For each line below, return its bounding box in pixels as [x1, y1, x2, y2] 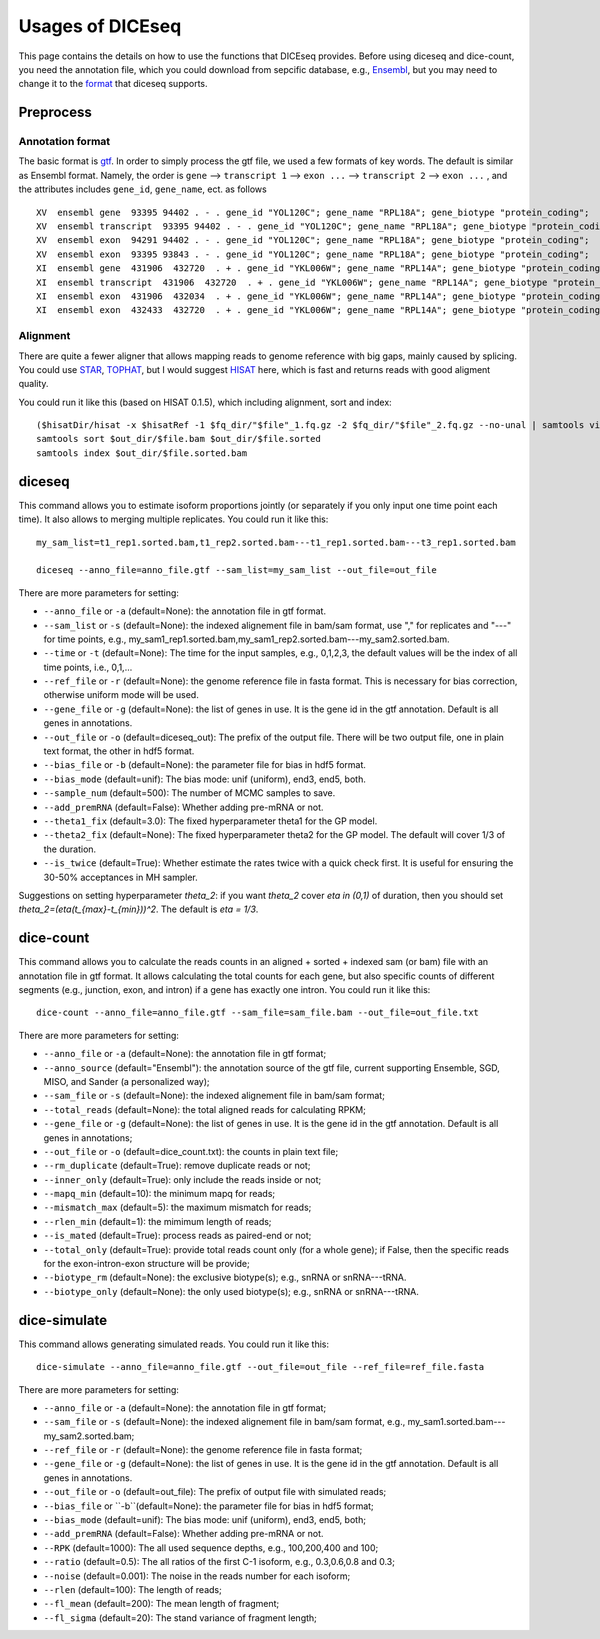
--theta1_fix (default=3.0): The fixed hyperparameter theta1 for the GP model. [43, 815, 378, 827]
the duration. [43, 843, 97, 855]
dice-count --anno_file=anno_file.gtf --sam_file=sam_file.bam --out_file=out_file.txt [36, 1007, 480, 1019]
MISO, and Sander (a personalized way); [43, 1075, 210, 1087]
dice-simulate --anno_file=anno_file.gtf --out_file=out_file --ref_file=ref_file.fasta [36, 1361, 485, 1373]
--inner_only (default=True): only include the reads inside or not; [43, 1173, 322, 1185]
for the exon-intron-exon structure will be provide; [43, 1258, 250, 1270]
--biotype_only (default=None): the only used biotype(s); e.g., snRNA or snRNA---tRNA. [43, 1285, 420, 1297]
